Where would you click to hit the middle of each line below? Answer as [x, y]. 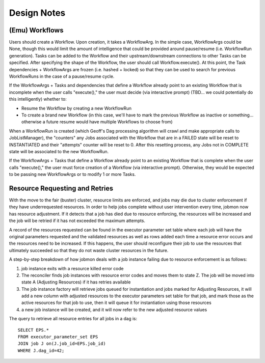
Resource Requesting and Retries [61, 188]
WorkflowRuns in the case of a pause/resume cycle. [62, 77]
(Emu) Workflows [36, 30]
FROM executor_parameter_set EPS [58, 337]
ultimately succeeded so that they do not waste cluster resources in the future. [89, 250]
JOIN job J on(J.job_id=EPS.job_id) [62, 344]
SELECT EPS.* [33, 330]
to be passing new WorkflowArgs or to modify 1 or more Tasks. [72, 174]
